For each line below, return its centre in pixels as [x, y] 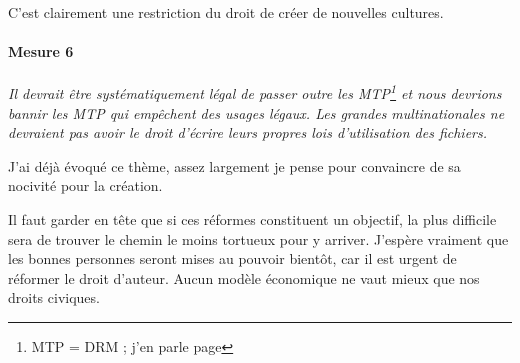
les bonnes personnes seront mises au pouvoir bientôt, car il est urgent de [232, 258]
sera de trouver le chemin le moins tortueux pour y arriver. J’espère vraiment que [258, 238]
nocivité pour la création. [85, 185]
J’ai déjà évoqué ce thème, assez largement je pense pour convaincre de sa [234, 165]
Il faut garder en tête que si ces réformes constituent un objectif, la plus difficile [252, 219]
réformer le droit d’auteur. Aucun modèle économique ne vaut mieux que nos [244, 277]
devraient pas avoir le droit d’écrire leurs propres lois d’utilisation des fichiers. [248, 132]
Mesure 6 [41, 51]
